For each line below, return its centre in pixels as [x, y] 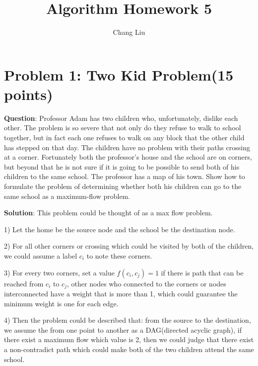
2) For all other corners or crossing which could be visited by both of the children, [129, 246]
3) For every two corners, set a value [59, 272]
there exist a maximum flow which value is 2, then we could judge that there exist [129, 339]
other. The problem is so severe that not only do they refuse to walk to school [123, 128]
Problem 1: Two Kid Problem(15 [119, 74]
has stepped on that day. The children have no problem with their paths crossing [127, 147]
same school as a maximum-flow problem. [67, 196]
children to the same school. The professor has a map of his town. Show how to [125, 176]
